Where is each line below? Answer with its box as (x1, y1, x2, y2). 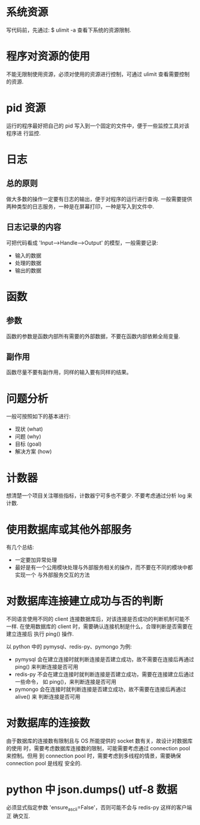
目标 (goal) (14, 440, 42, 447)
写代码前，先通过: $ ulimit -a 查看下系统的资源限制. (6, 26, 131, 34)
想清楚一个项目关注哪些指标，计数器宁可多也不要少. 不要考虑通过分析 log (6, 492, 186, 500)
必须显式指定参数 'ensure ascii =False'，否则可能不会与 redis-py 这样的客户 (6, 804, 187, 812)
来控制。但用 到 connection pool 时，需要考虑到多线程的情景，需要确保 (6, 752, 181, 760)
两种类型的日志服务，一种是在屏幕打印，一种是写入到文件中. (6, 203, 155, 210)
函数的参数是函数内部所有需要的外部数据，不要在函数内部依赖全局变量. (6, 333, 181, 340)
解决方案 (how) (14, 448, 52, 455)
